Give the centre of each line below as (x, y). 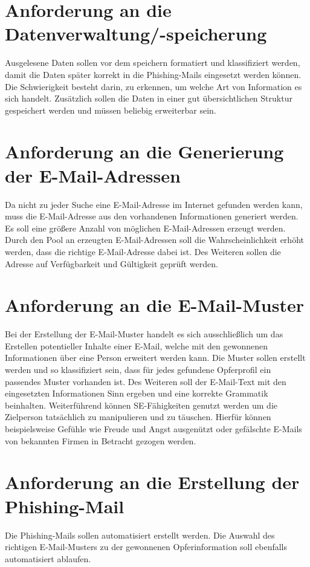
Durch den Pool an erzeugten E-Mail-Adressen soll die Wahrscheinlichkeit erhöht (154, 240)
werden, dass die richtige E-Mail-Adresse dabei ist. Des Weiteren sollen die (143, 251)
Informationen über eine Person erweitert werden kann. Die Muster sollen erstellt (155, 358)
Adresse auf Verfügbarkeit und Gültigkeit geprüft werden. (111, 263)
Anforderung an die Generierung (144, 151)
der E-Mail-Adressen (93, 175)
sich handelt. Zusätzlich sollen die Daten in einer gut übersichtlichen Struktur (149, 98)
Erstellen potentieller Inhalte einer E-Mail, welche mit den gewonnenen (136, 345)
